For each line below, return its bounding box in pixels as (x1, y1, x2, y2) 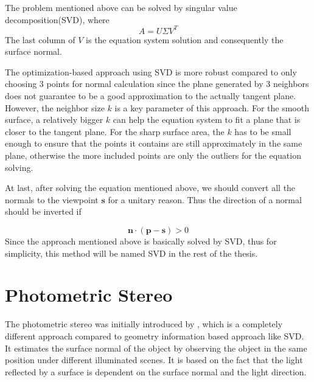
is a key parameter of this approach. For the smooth (114, 101, 309, 114)
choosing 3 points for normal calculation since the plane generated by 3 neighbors (5, 77, 309, 90)
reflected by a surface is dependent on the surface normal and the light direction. (5, 365, 307, 378)
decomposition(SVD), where (5, 13, 110, 26)
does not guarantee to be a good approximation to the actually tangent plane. (5, 89, 296, 102)
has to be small (234, 125, 291, 137)
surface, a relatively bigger (5, 113, 103, 126)
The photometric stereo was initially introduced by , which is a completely (5, 318, 283, 330)
